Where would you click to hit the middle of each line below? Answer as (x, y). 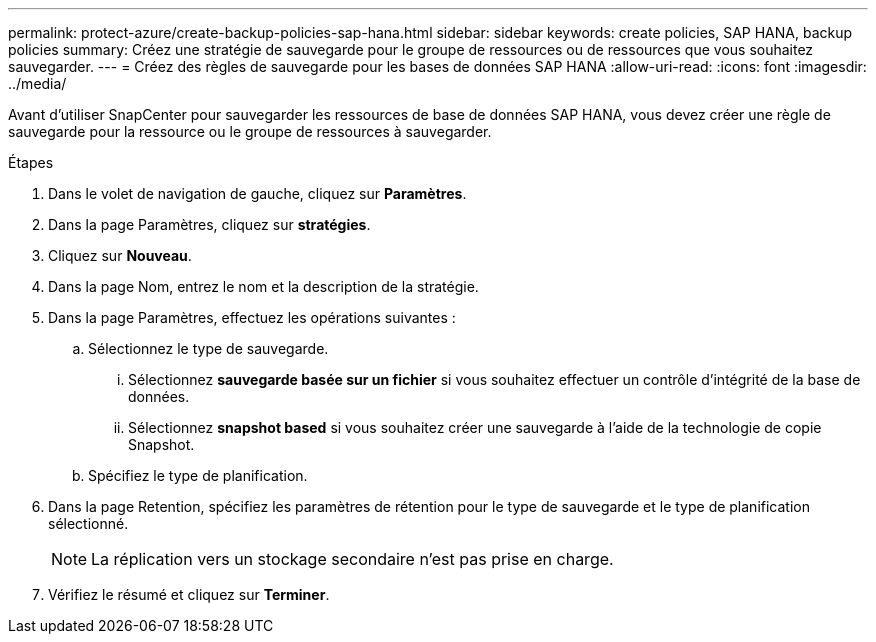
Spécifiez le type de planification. (198, 475)
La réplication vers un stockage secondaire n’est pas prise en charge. (352, 559)
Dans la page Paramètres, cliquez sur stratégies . (209, 224)
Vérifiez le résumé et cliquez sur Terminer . (189, 594)
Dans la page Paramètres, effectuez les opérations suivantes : (252, 317)
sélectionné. (88, 523)
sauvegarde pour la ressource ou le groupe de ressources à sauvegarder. (250, 131)
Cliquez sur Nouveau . (120, 255)
